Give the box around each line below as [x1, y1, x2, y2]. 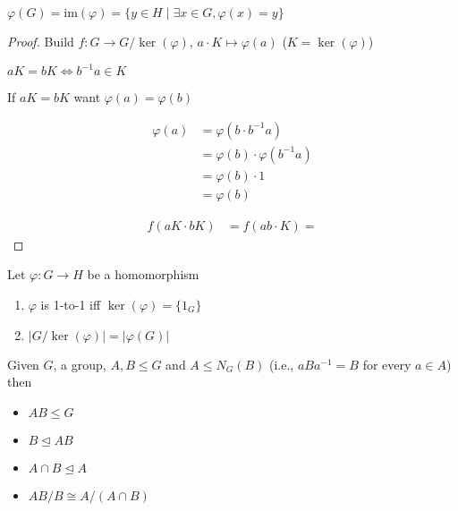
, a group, [53, 354, 106, 373]
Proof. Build [7, 32, 74, 50]
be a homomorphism [87, 265, 199, 284]
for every [362, 354, 411, 373]
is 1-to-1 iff [40, 295, 101, 314]
